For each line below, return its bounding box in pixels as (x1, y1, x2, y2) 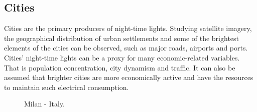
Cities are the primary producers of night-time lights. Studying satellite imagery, (4, 23, 252, 33)
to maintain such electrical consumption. (4, 81, 129, 92)
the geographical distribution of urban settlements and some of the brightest (4, 32, 239, 43)
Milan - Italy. (24, 98, 65, 109)
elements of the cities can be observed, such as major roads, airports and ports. (4, 42, 248, 53)
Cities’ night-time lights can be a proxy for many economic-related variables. (4, 52, 240, 62)
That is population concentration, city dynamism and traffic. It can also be (4, 62, 235, 72)
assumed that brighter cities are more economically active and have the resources (4, 72, 253, 82)
